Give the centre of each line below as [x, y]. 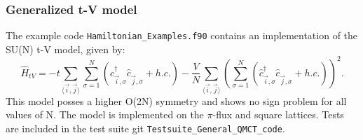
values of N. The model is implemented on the [105, 114]
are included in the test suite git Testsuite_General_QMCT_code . [145, 128]
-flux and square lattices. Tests [278, 114]
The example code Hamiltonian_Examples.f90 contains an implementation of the [182, 35]
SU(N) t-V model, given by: [66, 49]
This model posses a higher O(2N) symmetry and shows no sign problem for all [176, 100]
